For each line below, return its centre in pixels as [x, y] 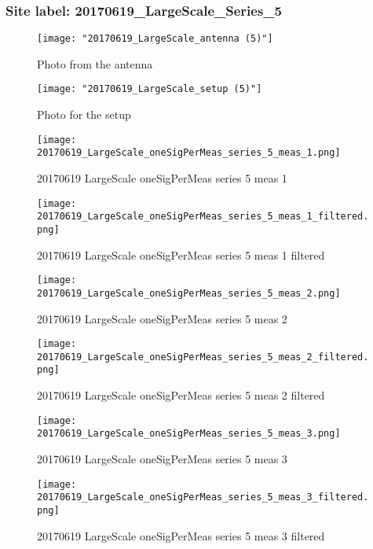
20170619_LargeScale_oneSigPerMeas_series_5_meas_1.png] [189, 153]
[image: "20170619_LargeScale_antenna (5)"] [155, 39]
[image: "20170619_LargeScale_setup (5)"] [150, 89]
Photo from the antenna [95, 63]
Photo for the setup [84, 114]
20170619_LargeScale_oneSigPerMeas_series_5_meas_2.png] [189, 293]
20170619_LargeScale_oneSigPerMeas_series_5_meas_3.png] [189, 434]
